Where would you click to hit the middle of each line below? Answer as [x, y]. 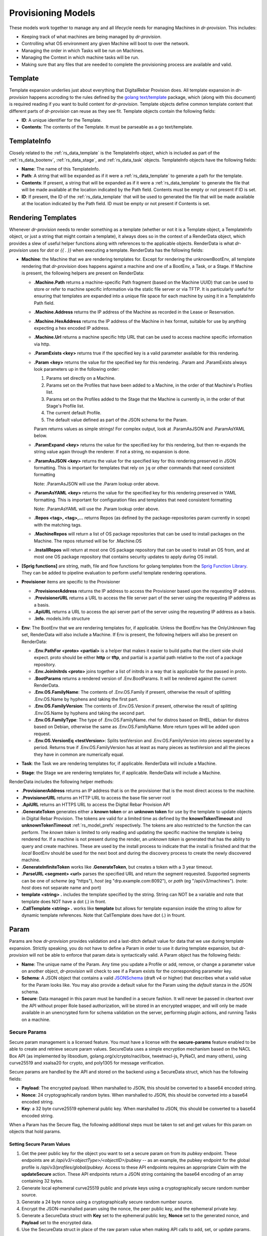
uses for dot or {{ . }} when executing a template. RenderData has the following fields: [116, 250]
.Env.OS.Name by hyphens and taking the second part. [89, 713]
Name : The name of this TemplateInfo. [61, 169]
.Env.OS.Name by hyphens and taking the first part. [86, 699]
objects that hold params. [35, 1132]
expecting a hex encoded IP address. [72, 328]
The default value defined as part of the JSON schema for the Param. [117, 420]
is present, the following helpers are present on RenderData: [83, 273]
